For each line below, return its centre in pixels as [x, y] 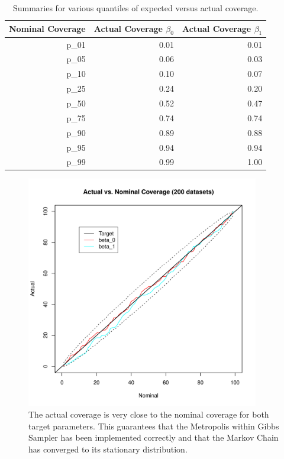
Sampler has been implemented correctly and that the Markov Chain [154, 437]
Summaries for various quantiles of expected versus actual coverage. [135, 8]
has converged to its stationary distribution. [108, 449]
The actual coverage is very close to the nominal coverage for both [149, 414]
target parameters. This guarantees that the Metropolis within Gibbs [154, 426]
